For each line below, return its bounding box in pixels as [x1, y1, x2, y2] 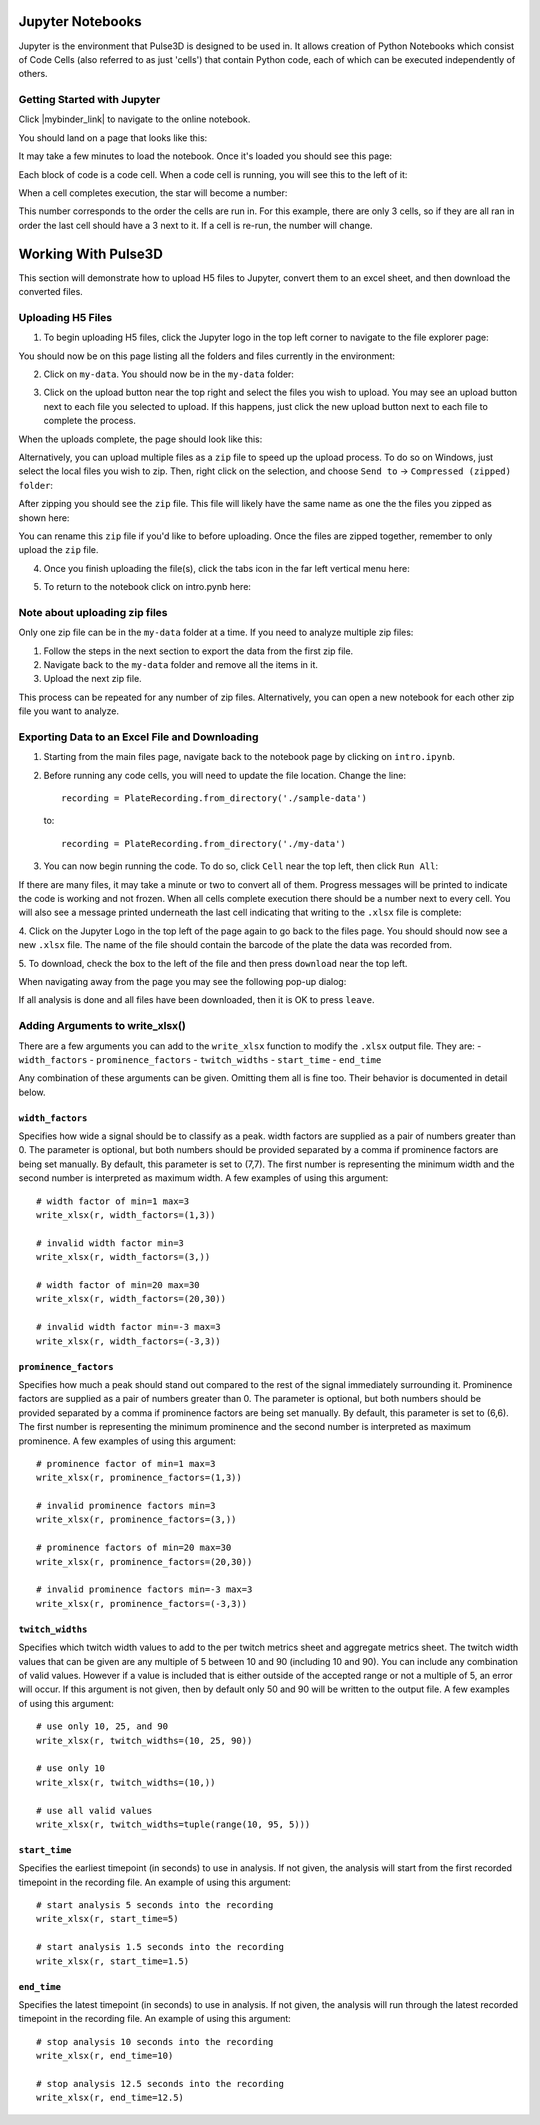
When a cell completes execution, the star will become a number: [18, 187, 288, 199]
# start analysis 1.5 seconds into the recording [36, 1941, 285, 1953]
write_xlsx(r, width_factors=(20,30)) [36, 1293, 227, 1305]
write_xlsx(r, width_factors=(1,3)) [36, 1210, 216, 1221]
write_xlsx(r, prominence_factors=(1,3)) [36, 1472, 242, 1484]
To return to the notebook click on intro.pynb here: [43, 581, 252, 593]
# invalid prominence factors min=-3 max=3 [36, 1584, 253, 1595]
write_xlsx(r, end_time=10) [36, 2050, 174, 2062]
